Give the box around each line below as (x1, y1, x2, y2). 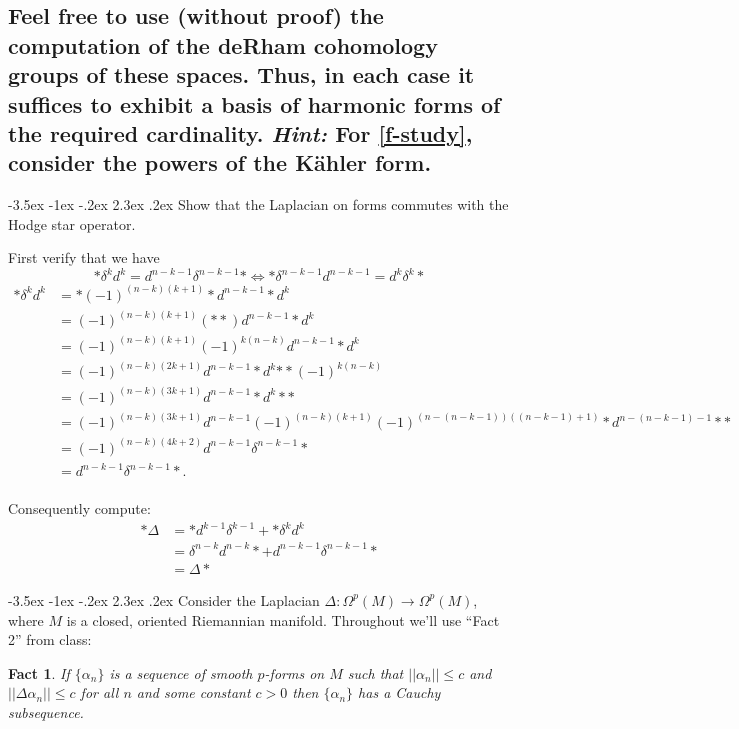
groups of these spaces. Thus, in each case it (8, 59, 475, 90)
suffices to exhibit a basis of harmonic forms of (8, 88, 501, 119)
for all (80, 682, 119, 703)
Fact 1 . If (8, 662, 70, 683)
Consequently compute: (8, 498, 151, 519)
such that (347, 662, 404, 683)
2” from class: (8, 629, 92, 650)
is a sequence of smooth (109, 662, 253, 683)
